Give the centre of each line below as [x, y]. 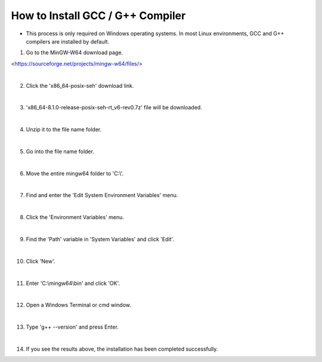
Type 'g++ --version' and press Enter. [72, 327]
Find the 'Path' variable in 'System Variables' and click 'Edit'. [100, 239]
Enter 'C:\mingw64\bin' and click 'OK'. [73, 283]
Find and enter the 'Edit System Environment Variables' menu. [102, 195]
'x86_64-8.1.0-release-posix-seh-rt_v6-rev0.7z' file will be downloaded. [114, 108]
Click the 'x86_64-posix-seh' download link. [80, 85]
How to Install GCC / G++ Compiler [98, 16]
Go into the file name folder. [60, 151]
